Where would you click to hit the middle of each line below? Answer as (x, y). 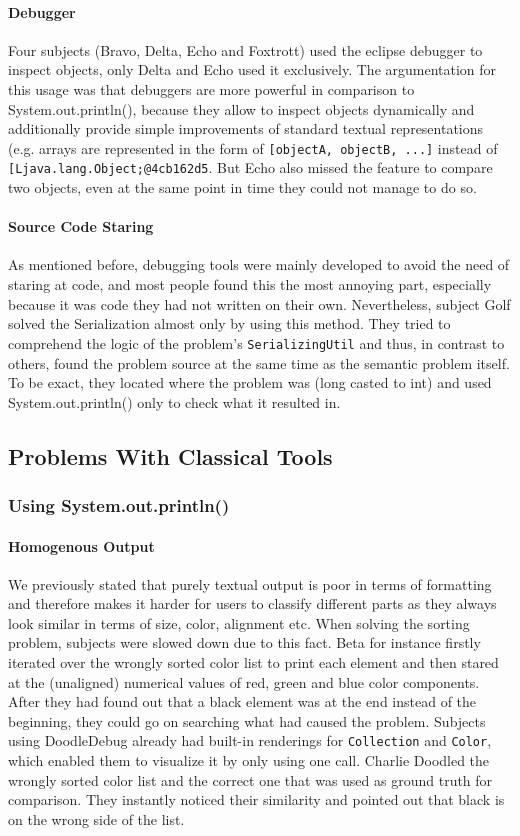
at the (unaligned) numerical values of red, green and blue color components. (244, 681)
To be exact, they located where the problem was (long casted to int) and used (250, 382)
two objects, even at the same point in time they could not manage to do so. (242, 187)
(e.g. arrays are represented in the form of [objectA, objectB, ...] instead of (253, 147)
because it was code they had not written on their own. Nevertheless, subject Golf (259, 303)
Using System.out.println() (119, 504)
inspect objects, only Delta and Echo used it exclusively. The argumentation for (252, 69)
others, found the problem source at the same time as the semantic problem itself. (259, 362)
